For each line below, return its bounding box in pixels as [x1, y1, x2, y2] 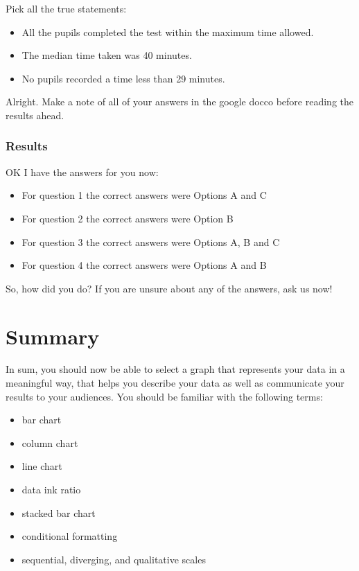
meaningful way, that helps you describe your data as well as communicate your [6, 376, 344, 390]
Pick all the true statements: [6, 1, 127, 15]
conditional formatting [21, 529, 118, 543]
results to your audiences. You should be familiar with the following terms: [6, 389, 323, 403]
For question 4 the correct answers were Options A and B [21, 258, 267, 272]
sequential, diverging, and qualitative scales [21, 552, 206, 566]
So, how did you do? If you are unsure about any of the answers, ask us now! [6, 281, 333, 295]
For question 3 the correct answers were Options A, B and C [21, 234, 280, 249]
